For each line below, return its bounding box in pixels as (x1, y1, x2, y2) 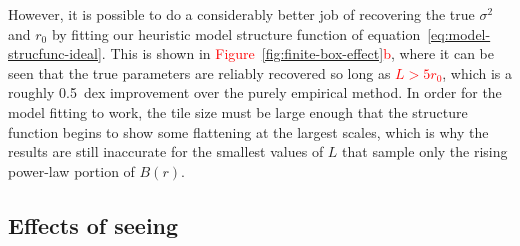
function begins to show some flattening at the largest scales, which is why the (8, 121, 489, 142)
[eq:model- (427, 23, 491, 44)
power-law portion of (8, 160, 135, 181)
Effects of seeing (8, 209, 179, 240)
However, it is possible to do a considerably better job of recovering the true (8, 4, 475, 24)
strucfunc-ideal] (8, 43, 102, 64)
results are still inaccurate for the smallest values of (8, 141, 324, 162)
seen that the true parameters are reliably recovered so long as (8, 62, 391, 83)
